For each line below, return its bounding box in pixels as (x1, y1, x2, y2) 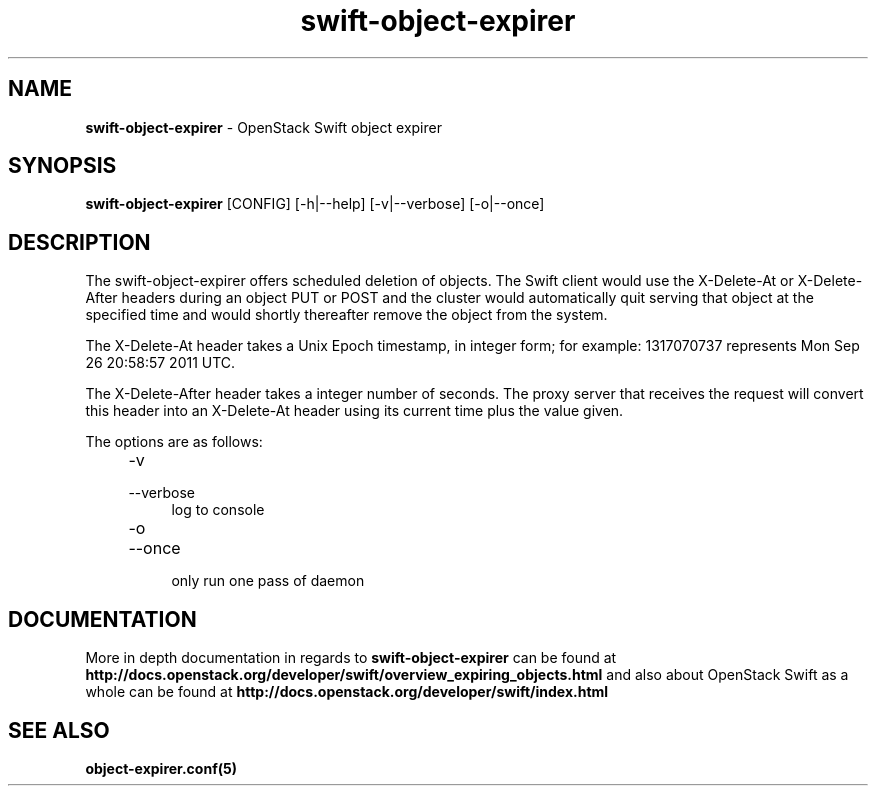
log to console (171, 501, 265, 519)
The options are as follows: (85, 433, 263, 451)
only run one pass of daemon (171, 572, 365, 590)
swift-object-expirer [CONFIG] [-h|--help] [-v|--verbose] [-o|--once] (85, 195, 545, 213)
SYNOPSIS (8, 153, 117, 179)
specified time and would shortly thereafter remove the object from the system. (85, 306, 608, 324)
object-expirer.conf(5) (85, 759, 237, 777)
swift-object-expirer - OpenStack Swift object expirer (85, 118, 442, 136)
